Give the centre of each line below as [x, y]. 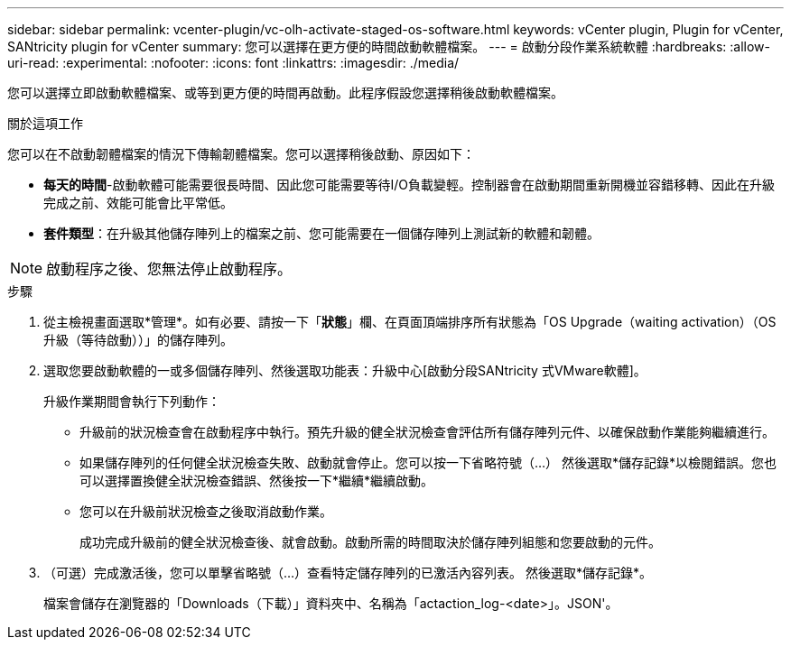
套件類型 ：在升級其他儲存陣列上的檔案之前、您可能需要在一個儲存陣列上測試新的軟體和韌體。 [321, 233]
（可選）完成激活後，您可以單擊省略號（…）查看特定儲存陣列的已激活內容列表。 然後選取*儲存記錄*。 [348, 573]
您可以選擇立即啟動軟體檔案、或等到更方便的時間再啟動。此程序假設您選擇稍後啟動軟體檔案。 [285, 92]
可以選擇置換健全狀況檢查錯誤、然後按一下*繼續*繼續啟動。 [257, 481]
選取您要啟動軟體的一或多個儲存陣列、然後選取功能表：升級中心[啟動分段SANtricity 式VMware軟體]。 [345, 370]
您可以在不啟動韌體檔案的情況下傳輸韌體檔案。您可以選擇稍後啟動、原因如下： [241, 154]
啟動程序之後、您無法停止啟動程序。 [169, 269]
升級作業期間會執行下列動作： [132, 401]
